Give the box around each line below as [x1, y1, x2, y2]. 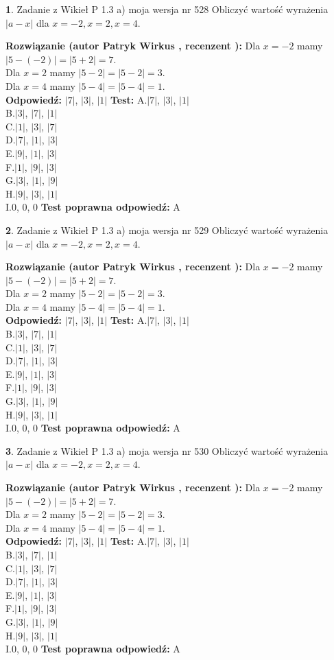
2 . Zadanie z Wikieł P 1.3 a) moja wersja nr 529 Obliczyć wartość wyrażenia [5, 222, 329, 237]
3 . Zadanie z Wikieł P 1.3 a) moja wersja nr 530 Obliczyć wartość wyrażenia [5, 443, 329, 458]
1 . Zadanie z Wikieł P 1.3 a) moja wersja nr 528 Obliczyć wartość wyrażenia [5, 2, 329, 16]
